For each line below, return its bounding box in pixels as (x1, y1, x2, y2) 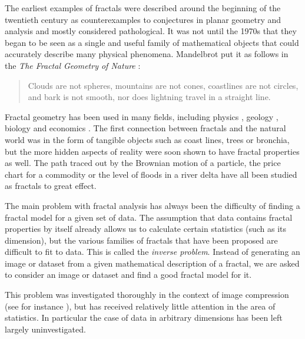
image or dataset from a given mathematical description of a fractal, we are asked (5, 257, 300, 269)
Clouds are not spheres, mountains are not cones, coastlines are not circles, (28, 79, 299, 91)
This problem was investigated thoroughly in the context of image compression (5, 288, 289, 301)
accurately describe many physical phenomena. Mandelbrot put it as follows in (5, 48, 289, 60)
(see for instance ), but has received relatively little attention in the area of (5, 300, 276, 312)
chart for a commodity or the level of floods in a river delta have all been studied (5, 168, 297, 180)
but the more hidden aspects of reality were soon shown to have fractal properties (5, 145, 300, 157)
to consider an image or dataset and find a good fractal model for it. (5, 268, 252, 281)
